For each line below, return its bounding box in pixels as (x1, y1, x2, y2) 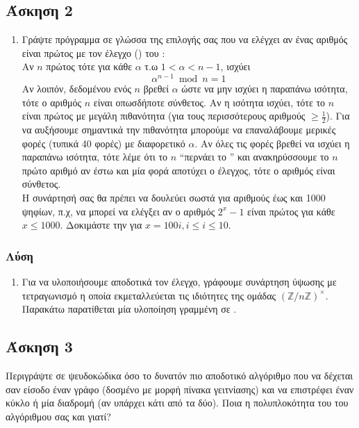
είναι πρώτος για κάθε (247, 204, 335, 218)
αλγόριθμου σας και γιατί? (6, 409, 111, 423)
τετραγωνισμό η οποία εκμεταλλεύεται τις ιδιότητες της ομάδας (22, 288, 276, 302)
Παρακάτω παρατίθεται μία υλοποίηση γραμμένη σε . (22, 302, 237, 316)
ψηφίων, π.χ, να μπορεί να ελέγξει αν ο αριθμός (22, 204, 215, 218)
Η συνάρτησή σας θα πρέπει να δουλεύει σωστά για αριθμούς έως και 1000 (22, 190, 326, 205)
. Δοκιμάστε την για (60, 217, 142, 232)
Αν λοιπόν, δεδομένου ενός (22, 81, 131, 96)
